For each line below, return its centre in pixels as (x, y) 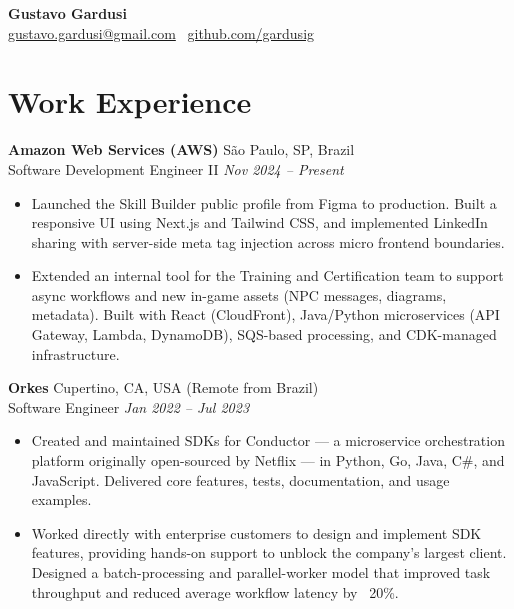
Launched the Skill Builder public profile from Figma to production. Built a (264, 202)
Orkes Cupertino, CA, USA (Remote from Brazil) (163, 387)
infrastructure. (75, 353)
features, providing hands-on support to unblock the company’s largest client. (269, 552)
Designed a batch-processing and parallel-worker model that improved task (261, 572)
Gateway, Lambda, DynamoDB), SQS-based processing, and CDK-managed (264, 334)
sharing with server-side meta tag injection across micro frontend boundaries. (268, 241)
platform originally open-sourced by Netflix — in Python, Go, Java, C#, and (268, 460)
